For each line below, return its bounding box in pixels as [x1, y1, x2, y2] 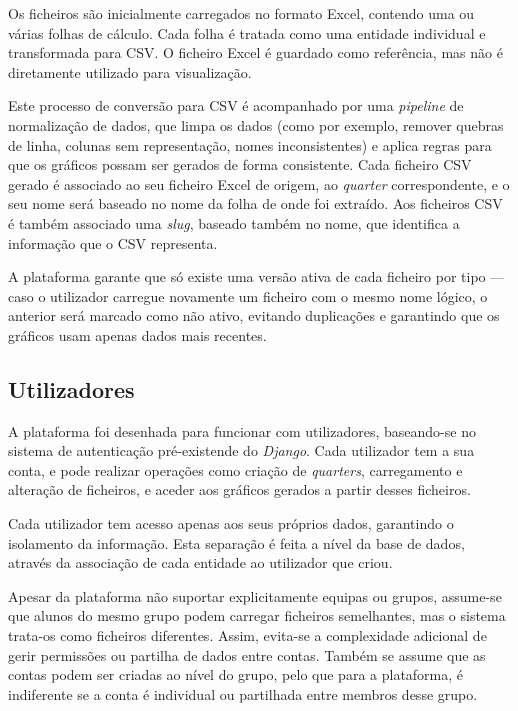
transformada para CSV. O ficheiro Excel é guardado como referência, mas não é [8, 42, 503, 63]
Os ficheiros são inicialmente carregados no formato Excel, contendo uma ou [8, 3, 475, 23]
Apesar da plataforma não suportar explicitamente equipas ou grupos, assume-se [8, 585, 502, 606]
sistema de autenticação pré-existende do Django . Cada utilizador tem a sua [8, 440, 475, 461]
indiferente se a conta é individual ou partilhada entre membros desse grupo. [8, 683, 478, 704]
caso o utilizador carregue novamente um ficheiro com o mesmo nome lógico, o [8, 285, 488, 306]
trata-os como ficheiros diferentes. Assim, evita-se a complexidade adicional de [8, 625, 487, 646]
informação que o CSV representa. [8, 232, 218, 253]
